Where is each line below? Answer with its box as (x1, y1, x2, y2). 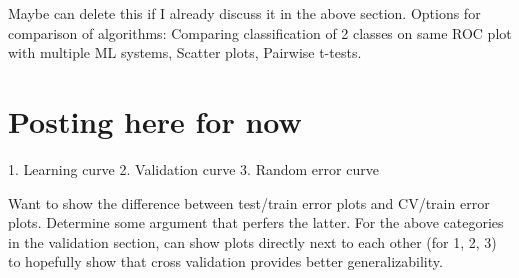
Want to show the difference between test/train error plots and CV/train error (8, 192, 490, 213)
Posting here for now (8, 100, 302, 141)
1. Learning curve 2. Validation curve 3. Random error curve (8, 158, 379, 179)
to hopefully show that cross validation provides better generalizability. (8, 251, 443, 272)
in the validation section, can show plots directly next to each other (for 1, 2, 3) (8, 231, 497, 252)
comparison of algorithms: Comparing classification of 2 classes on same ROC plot (8, 22, 512, 43)
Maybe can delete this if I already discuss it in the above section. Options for (8, 3, 481, 23)
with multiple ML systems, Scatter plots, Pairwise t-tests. (8, 42, 362, 63)
